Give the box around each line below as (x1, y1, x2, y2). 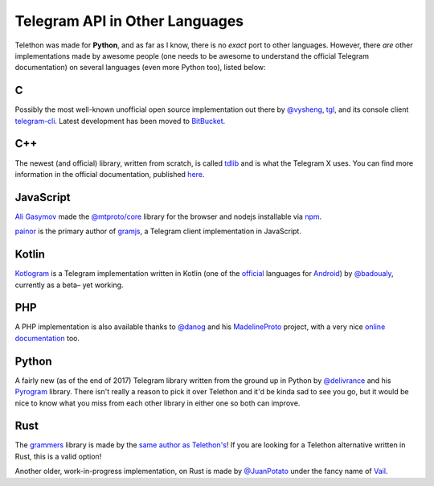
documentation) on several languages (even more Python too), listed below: (14, 63, 266, 72)
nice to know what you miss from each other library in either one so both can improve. (14, 398, 301, 408)
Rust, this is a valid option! (14, 451, 102, 461)
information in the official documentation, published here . (14, 169, 205, 179)
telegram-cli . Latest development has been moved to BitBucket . (14, 116, 226, 126)
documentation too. (14, 333, 80, 343)
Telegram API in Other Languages (14, 12, 244, 30)
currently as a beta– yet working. (14, 280, 124, 290)
